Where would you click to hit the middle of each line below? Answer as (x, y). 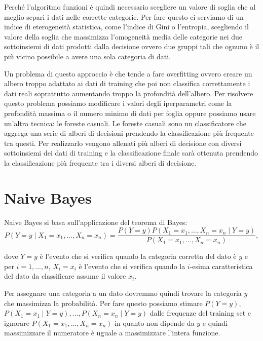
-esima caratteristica (221, 266)
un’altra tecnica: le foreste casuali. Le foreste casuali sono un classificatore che (125, 123)
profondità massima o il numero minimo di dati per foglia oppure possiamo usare (130, 113)
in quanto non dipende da (155, 323)
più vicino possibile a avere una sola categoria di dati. (87, 56)
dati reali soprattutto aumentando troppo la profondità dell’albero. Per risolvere (129, 93)
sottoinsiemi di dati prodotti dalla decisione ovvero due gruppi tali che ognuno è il (132, 46)
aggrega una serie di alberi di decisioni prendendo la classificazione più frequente (129, 133)
